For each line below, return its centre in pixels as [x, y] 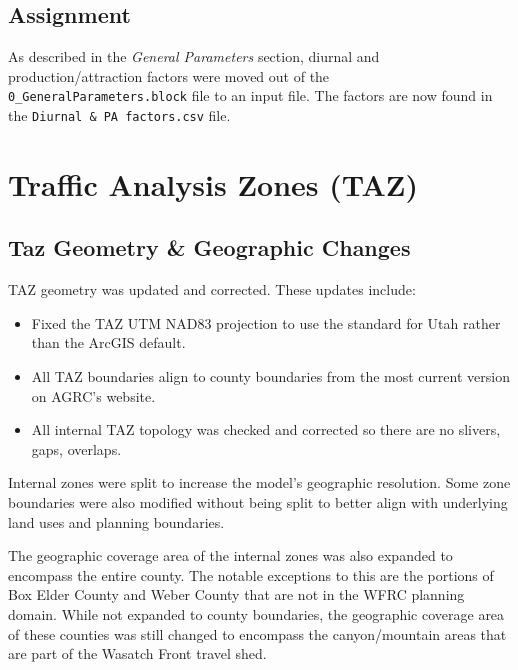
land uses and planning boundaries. [116, 521]
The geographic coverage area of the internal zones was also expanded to [230, 555]
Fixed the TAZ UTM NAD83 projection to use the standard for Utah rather [266, 322]
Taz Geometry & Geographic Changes [209, 247]
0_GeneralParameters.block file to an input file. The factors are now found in [250, 95]
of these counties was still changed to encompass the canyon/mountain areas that [257, 633]
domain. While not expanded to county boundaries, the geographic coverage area [256, 614]
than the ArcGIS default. [108, 342]
